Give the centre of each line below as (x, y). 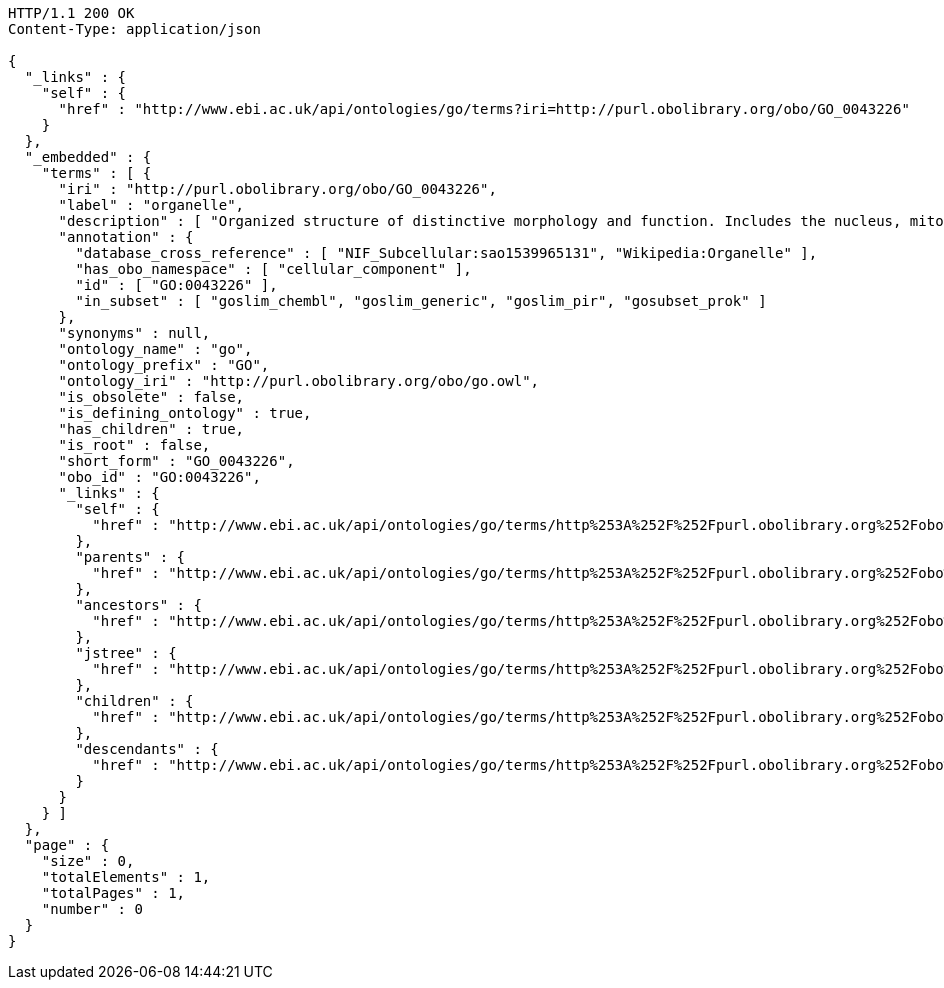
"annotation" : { (126, 237)
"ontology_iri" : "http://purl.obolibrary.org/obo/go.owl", (299, 381)
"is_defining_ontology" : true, (185, 413)
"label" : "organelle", (151, 205)
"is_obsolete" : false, (151, 397)
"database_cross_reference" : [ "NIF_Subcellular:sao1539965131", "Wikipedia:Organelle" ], (446, 253)
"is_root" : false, (134, 445)
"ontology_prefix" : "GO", (164, 365)
